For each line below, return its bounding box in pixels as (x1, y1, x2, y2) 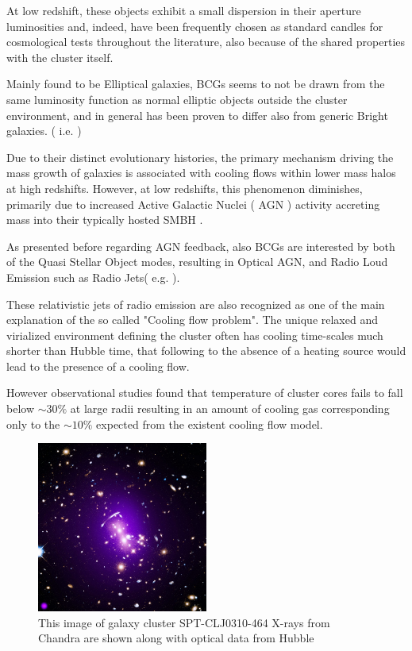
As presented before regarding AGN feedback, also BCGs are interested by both (6, 237, 395, 254)
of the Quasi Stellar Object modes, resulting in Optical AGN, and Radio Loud (6, 253, 388, 270)
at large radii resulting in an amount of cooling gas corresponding (70, 400, 390, 417)
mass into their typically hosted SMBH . (6, 211, 203, 228)
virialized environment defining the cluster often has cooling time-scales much (6, 326, 383, 343)
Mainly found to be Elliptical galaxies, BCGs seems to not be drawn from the (6, 75, 385, 92)
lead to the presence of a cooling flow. (6, 357, 190, 374)
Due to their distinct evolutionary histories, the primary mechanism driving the (6, 148, 394, 165)
